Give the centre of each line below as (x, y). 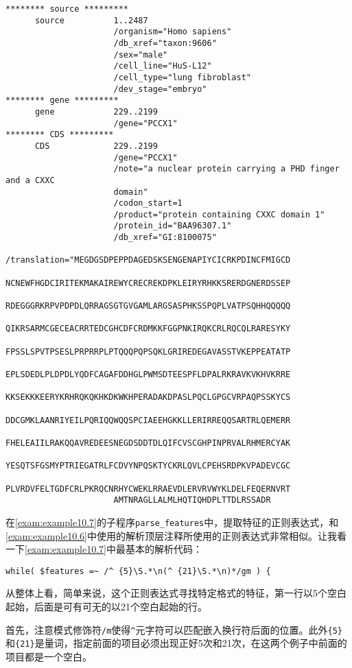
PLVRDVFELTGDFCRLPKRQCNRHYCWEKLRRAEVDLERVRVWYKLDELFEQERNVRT (148, 489)
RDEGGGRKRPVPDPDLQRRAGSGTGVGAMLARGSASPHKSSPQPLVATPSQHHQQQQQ (148, 306)
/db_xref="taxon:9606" (165, 43)
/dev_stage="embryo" (160, 89)
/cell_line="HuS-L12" (163, 66)
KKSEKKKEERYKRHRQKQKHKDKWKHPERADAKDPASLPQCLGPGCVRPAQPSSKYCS (148, 397)
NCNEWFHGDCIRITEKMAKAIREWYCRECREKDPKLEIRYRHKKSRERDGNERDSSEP (148, 283)
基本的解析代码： (164, 549)
